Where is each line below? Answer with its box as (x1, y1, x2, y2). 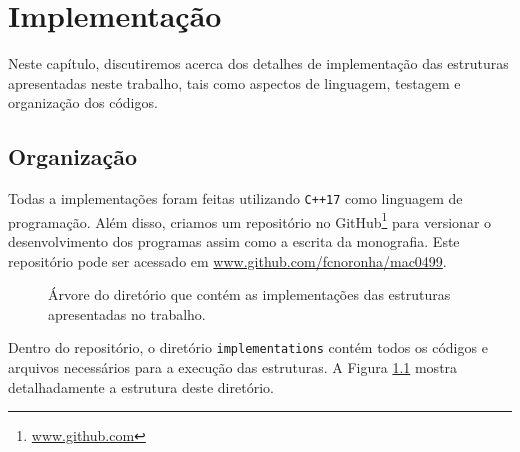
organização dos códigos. (8, 92, 158, 113)
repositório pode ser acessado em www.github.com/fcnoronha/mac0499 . (8, 250, 447, 271)
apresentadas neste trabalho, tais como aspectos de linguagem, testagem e (8, 72, 461, 93)
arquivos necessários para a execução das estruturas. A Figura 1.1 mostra (8, 357, 458, 378)
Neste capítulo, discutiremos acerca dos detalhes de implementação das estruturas (8, 53, 509, 74)
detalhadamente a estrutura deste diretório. (8, 376, 274, 397)
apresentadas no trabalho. (48, 303, 206, 324)
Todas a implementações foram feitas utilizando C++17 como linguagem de (8, 188, 463, 209)
